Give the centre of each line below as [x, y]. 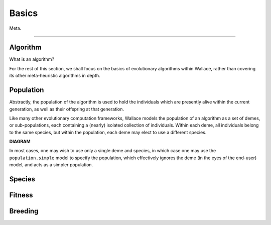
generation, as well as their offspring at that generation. [67, 109]
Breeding [24, 211]
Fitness [21, 195]
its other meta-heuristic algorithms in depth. [55, 76]
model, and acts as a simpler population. [51, 165]
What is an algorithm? [32, 59]
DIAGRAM [20, 142]
